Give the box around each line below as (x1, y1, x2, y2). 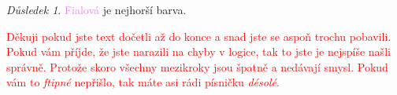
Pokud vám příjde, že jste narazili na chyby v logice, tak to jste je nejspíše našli (6, 43, 391, 60)
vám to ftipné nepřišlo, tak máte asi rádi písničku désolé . (6, 74, 280, 90)
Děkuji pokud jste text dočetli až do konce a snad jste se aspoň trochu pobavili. (6, 27, 391, 44)
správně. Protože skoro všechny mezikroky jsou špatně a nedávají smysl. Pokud (6, 58, 388, 75)
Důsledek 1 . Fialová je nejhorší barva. (6, 2, 187, 17)
